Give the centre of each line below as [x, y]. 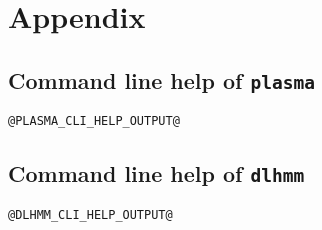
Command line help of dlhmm [156, 173]
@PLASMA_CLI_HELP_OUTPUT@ [94, 121]
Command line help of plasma [161, 79]
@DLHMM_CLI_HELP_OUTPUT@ [90, 214]
